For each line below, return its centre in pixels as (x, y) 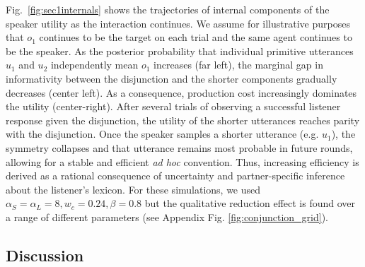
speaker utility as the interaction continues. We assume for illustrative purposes (178, 23)
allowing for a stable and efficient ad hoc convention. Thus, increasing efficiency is (182, 161)
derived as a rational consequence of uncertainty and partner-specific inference (175, 176)
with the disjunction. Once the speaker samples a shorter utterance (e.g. (162, 134)
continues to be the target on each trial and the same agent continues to (196, 37)
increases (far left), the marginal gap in (238, 65)
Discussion (45, 255)
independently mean (94, 65)
